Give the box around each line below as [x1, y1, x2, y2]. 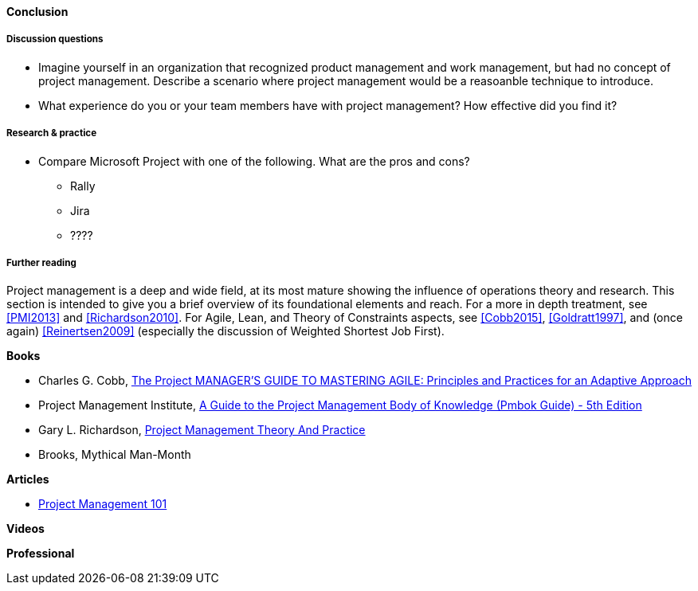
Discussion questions [6, 33, 104, 45]
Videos [6, 522, 45, 536]
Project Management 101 [38, 497, 167, 511]
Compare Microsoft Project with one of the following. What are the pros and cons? [38, 154, 470, 168]
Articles [6, 472, 49, 487]
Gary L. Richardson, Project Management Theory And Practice [38, 423, 366, 437]
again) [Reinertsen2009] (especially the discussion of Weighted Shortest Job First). [6, 324, 445, 339]
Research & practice [6, 127, 97, 139]
